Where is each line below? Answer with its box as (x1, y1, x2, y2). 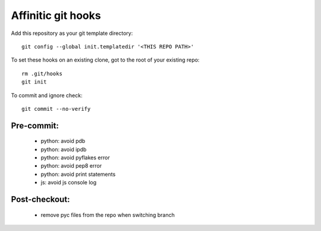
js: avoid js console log (40, 179, 97, 186)
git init (21, 79, 47, 85)
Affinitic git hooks (11, 9, 101, 22)
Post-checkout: (11, 194, 70, 204)
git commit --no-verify (21, 105, 91, 112)
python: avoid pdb (40, 137, 86, 145)
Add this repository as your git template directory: (11, 30, 133, 37)
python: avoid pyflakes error (40, 154, 110, 161)
